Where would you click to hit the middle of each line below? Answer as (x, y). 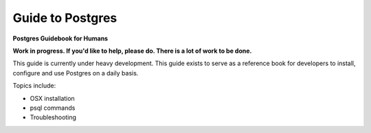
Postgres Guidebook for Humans (60, 38)
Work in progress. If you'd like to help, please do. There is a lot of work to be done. (132, 51)
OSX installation (52, 98)
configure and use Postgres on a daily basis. (76, 73)
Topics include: (34, 86)
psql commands (53, 108)
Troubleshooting (53, 117)
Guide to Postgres (65, 18)
